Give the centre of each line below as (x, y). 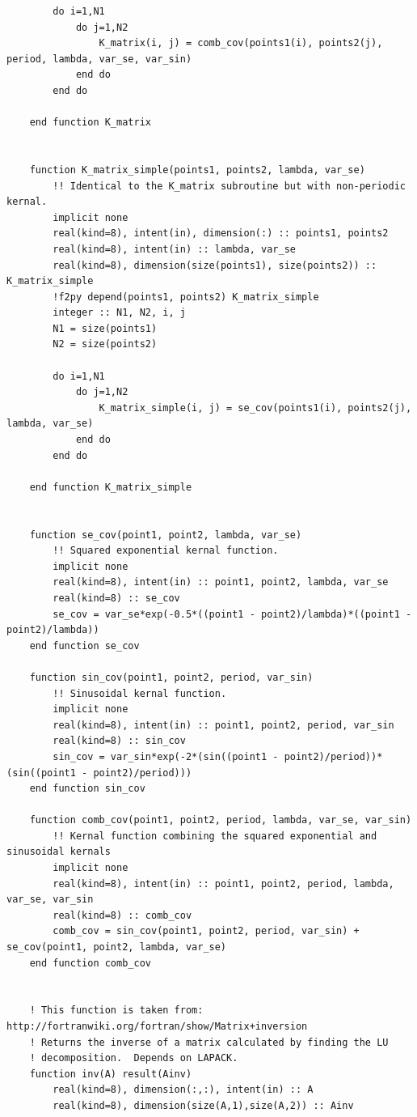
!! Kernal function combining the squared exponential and (215, 836)
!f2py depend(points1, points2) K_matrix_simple (186, 297)
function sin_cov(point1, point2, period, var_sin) (171, 677)
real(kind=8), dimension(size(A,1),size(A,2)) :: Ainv (203, 1105)
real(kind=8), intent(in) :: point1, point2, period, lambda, (223, 883)
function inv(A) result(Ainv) (111, 1074)
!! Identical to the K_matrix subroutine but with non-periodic (229, 186)
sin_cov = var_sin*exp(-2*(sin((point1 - (166, 756)
